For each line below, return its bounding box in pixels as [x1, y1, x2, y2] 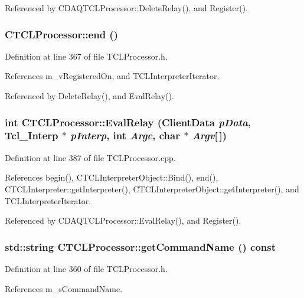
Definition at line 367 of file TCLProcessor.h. [5, 50, 168, 62]
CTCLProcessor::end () [5, 27, 118, 41]
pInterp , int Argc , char [70, 128, 180, 143]
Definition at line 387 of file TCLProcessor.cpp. [5, 151, 176, 163]
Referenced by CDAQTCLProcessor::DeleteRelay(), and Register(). [5, 2, 248, 14]
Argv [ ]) [192, 128, 227, 143]
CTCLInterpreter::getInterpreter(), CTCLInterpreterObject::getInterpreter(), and [5, 182, 299, 195]
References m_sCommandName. [5, 282, 123, 294]
